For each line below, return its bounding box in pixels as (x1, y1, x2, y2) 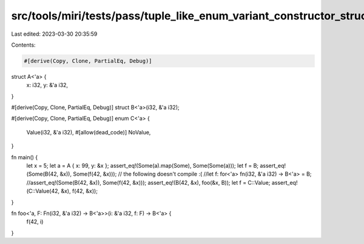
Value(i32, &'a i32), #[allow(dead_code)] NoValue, (26, 128, 151, 136)
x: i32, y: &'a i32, (26, 82, 69, 89)
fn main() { (11, 153, 38, 160)
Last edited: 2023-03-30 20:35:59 (11, 30, 98, 38)
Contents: (11, 41, 36, 48)
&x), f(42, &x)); (61, 188, 98, 195)
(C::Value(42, (26, 188, 60, 195)
